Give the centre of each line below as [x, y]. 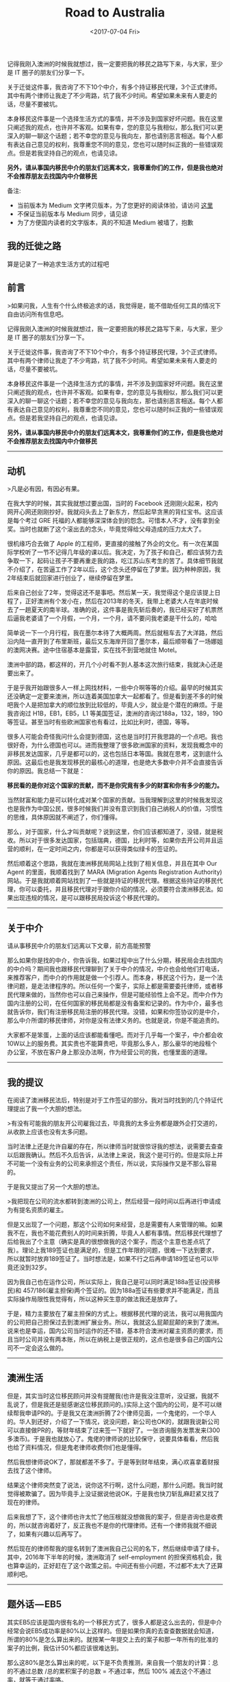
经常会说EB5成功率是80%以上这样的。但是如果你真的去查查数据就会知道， [112, 1631]
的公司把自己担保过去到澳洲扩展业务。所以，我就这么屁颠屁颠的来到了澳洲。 [115, 1322]
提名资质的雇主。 [43, 1210]
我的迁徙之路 [34, 246]
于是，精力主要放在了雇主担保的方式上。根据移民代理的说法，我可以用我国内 [115, 1314]
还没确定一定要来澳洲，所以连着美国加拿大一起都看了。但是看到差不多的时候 [115, 696]
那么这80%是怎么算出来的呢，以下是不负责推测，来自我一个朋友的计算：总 [113, 1662]
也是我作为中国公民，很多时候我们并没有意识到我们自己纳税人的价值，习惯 [112, 809]
